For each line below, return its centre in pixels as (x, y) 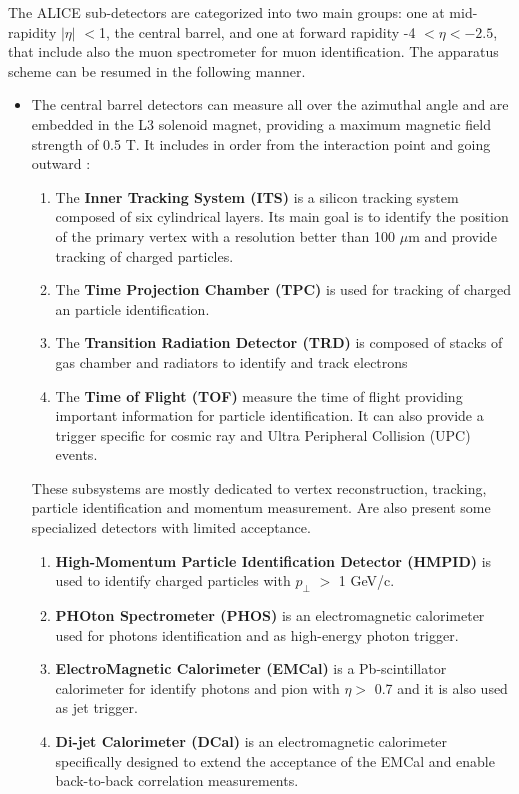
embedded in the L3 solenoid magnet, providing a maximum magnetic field (261, 123)
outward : (61, 163)
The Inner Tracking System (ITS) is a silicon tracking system (257, 196)
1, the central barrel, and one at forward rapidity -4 (257, 31)
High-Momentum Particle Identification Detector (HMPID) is (273, 560)
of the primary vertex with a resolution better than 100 (225, 235)
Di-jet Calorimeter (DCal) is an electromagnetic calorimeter (251, 741)
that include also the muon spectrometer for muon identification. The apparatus (253, 51)
